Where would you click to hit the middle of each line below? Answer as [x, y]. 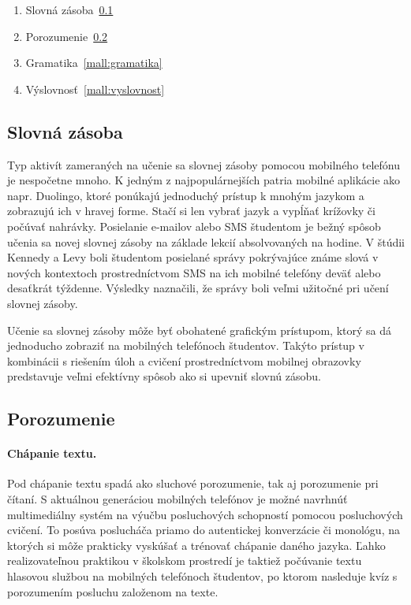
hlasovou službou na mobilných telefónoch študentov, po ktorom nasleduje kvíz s [202, 576]
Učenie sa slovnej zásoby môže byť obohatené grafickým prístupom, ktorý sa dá [199, 330]
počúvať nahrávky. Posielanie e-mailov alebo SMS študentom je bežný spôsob [194, 226]
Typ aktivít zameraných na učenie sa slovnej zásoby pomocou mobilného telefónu [204, 164]
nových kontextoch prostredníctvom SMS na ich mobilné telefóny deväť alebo [194, 272]
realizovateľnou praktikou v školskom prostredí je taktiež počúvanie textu [185, 560]
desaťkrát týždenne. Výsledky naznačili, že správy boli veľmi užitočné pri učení [198, 288]
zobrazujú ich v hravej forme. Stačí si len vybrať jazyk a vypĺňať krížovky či [191, 211]
